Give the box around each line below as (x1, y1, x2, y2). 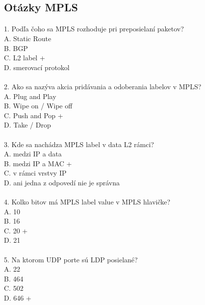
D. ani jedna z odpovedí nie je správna (4, 177, 120, 187)
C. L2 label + (4, 52, 45, 63)
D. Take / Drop (4, 120, 51, 130)
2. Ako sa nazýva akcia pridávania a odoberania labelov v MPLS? (4, 81, 202, 91)
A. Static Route (4, 33, 51, 43)
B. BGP (4, 43, 28, 53)
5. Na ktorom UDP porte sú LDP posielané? (4, 254, 138, 264)
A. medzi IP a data (4, 149, 62, 159)
